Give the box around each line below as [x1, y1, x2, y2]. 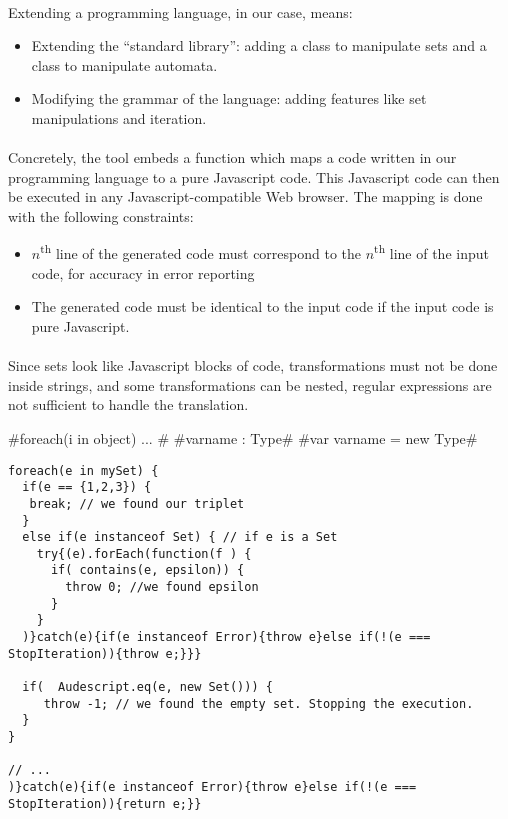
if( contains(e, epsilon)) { [50, 563, 245, 578]
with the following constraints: [8, 205, 194, 226]
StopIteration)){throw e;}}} [8, 646, 202, 661]
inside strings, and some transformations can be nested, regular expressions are [8, 374, 492, 395]
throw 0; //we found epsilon [65, 580, 259, 595]
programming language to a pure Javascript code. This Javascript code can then [8, 166, 500, 187]
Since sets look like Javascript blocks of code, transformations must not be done [8, 355, 498, 376]
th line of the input [374, 240, 489, 264]
